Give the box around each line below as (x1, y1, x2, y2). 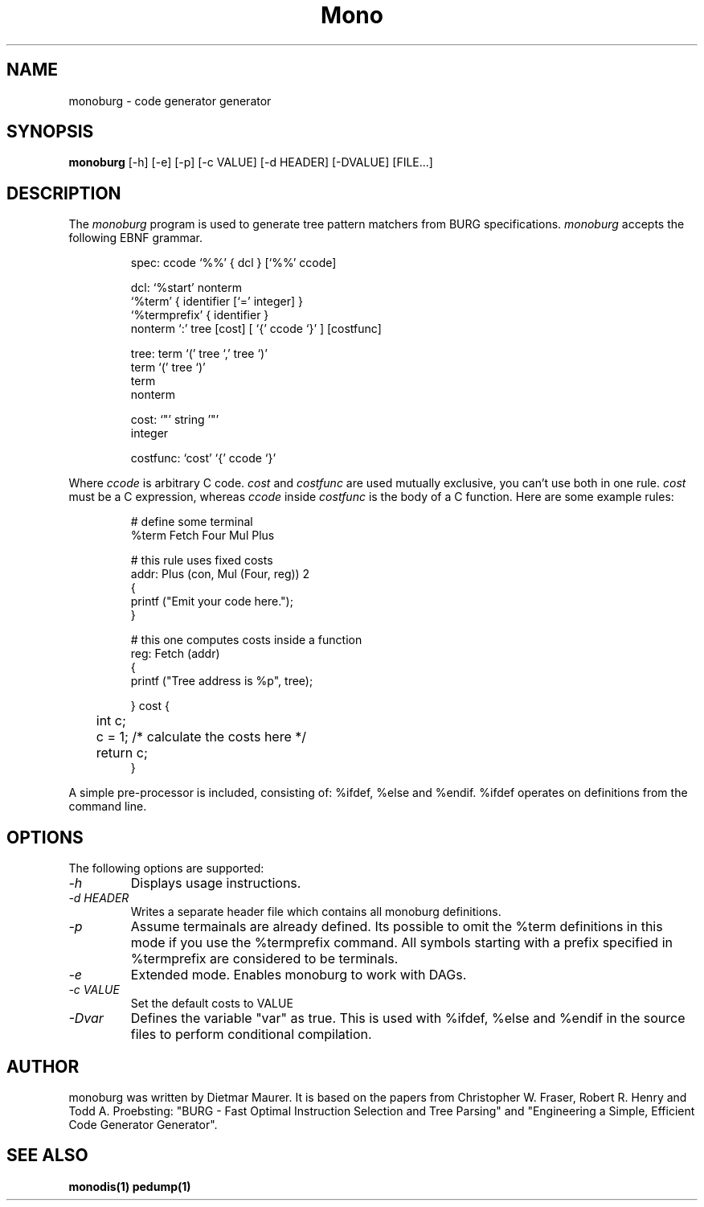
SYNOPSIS (6, 121, 94, 142)
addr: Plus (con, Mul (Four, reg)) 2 (130, 567, 310, 581)
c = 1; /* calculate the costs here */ (96, 729, 307, 745)
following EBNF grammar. (68, 231, 203, 245)
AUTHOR (6, 1056, 80, 1077)
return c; (96, 745, 148, 762)
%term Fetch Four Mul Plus (130, 528, 275, 543)
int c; (96, 712, 126, 729)
